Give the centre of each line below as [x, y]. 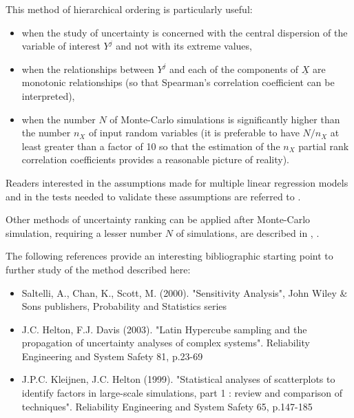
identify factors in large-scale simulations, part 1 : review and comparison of [182, 393]
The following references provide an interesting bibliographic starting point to [169, 256]
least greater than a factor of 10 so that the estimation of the [151, 146]
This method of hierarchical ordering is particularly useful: [129, 9]
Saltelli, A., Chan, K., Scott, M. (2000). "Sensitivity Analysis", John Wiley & [185, 292]
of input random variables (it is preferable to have [194, 133]
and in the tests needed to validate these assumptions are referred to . [153, 196]
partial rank [324, 146]
